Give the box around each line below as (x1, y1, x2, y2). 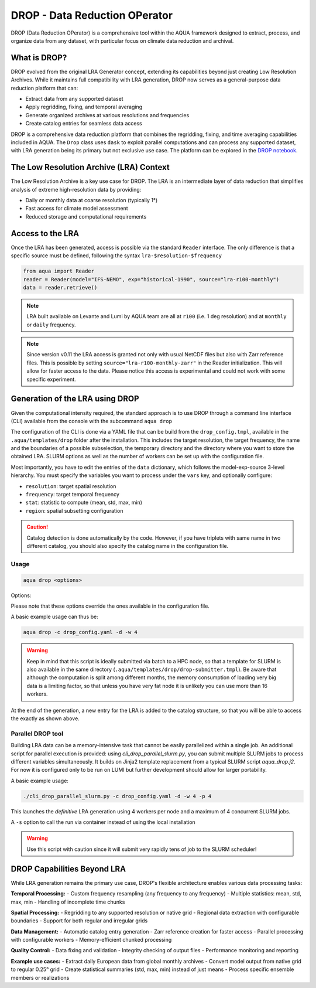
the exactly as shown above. (11, 715, 80, 722)
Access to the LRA (11, 229, 79, 239)
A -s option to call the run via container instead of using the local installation (11, 819, 195, 826)
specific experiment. (26, 376, 76, 383)
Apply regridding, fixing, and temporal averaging (25, 103, 143, 111)
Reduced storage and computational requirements (25, 213, 147, 220)
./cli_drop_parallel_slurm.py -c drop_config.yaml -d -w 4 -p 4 (23, 793, 212, 799)
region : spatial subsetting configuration (25, 507, 123, 514)
